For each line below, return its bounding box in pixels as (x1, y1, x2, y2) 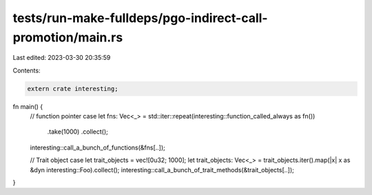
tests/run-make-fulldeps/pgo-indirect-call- (12, 10, 268, 25)
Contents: (12, 66, 41, 74)
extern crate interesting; (27, 85, 118, 92)
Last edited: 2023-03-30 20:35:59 (12, 54, 111, 62)
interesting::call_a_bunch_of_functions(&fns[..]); (30, 143, 165, 152)
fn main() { (12, 102, 43, 110)
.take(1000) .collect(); (47, 127, 108, 136)
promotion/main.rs (12, 30, 123, 45)
